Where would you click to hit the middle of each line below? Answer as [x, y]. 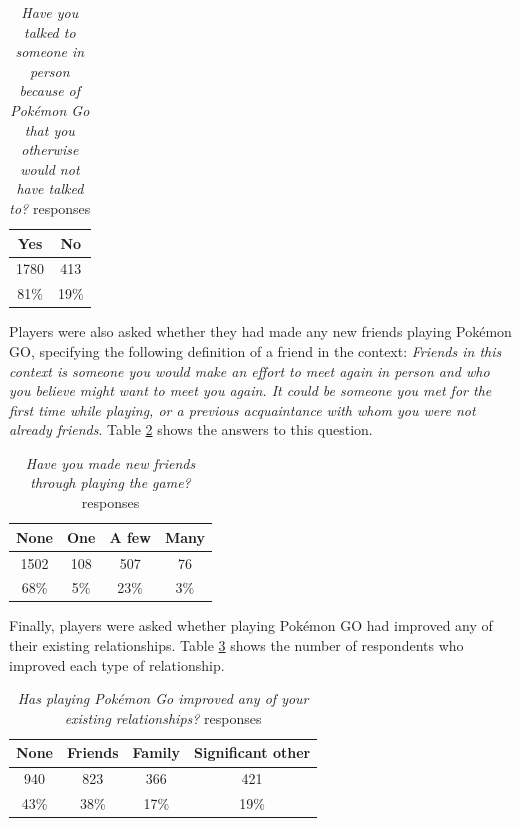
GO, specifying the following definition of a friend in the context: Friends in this [255, 350]
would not [50, 168]
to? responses [50, 207]
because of [50, 90]
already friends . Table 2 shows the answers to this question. [191, 429]
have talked [50, 188]
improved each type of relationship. [117, 664]
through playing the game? [110, 482]
